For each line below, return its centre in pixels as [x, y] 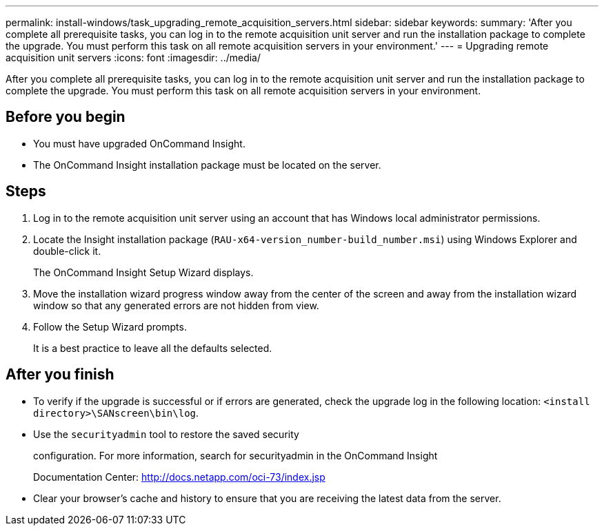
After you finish [60, 375]
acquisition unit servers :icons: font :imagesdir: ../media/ [133, 58]
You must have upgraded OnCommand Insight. [139, 143]
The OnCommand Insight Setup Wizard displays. [143, 272]
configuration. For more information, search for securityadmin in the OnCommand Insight [235, 455]
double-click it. [67, 251]
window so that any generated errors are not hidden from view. [176, 305]
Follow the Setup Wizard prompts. [110, 326]
